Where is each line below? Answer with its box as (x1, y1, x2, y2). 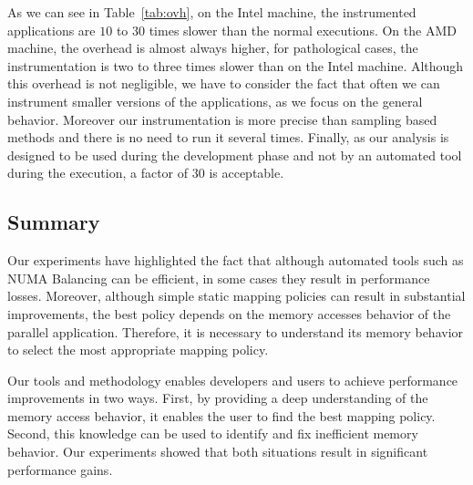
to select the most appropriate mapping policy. (7, 340, 269, 359)
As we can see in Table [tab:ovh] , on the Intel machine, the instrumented (7, 3, 416, 21)
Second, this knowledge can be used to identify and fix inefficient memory (7, 424, 418, 443)
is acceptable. (209, 163, 284, 182)
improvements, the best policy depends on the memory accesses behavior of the (7, 304, 451, 323)
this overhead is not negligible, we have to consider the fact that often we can (7, 74, 440, 93)
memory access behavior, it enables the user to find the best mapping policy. (7, 406, 436, 425)
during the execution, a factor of (7, 163, 189, 182)
